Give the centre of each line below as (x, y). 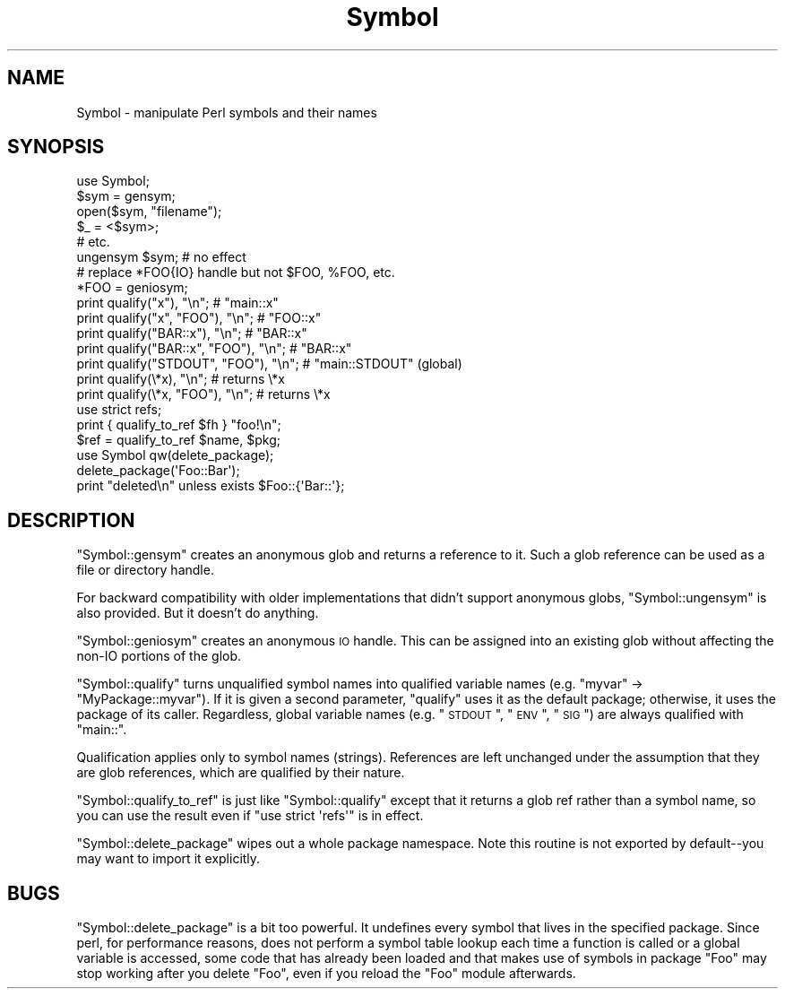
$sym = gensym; (126, 196)
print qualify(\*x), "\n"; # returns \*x (181, 379)
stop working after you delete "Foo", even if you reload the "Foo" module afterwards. (326, 974)
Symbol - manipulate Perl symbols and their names (227, 112)
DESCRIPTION (71, 520)
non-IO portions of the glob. (159, 656)
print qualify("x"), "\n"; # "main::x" (177, 303)
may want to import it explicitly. (168, 859)
